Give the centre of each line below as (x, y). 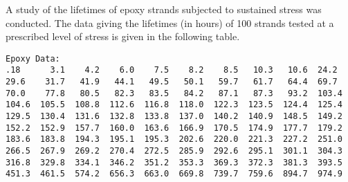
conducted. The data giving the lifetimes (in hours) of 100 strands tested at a (170, 22)
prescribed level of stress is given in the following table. (123, 36)
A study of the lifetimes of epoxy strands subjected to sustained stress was (164, 9)
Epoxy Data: (33, 58)
